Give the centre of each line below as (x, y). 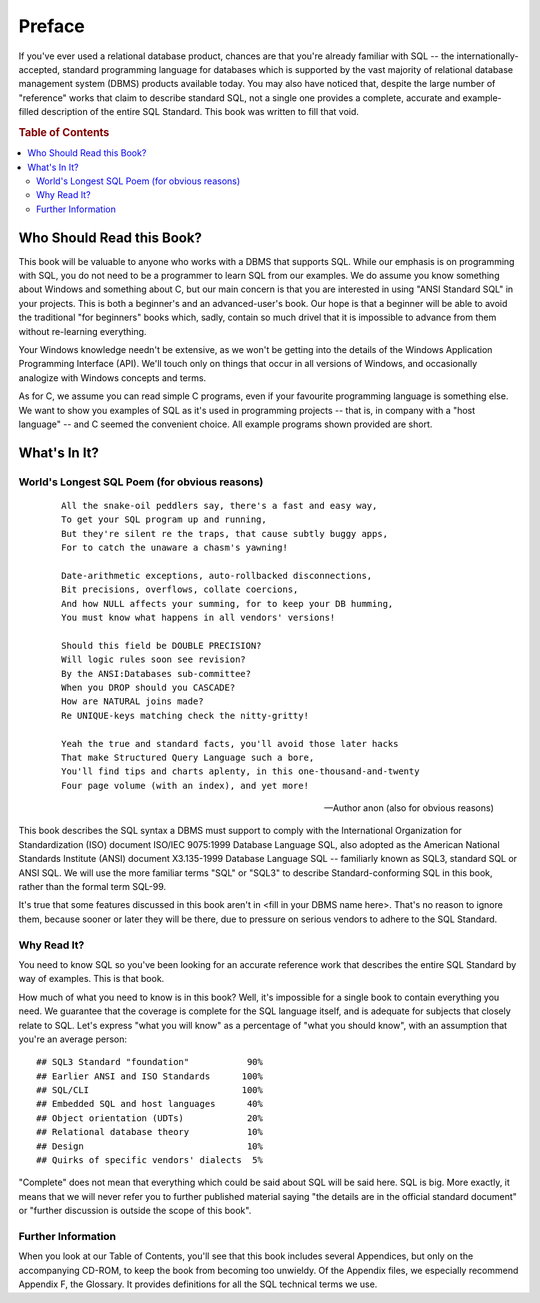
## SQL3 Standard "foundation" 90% (150, 1062)
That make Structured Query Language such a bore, (188, 757)
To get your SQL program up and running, (164, 519)
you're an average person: (72, 1039)
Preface (51, 26)
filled (29, 112)
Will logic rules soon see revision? (154, 659)
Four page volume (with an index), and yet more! (185, 785)
